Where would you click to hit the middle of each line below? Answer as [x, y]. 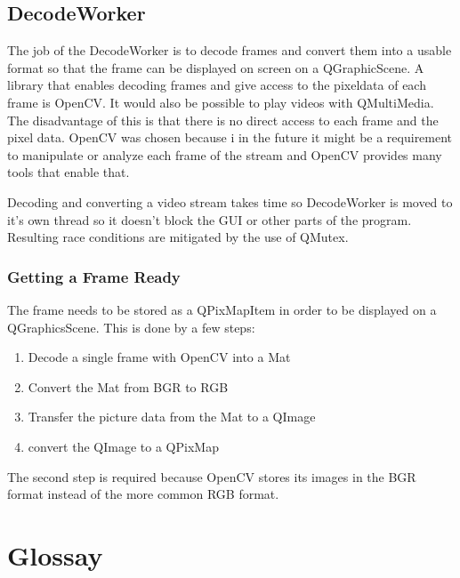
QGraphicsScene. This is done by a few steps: [131, 327]
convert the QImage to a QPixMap [123, 446]
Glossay [55, 554]
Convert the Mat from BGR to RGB [128, 386]
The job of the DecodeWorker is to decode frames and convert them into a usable [230, 50]
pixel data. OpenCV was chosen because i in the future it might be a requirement [230, 137]
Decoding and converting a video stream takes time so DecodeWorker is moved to [230, 201]
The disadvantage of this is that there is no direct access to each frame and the [223, 120]
